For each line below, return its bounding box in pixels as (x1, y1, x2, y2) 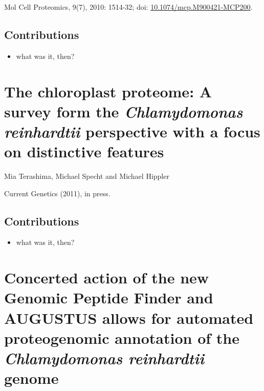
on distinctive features (4, 141, 164, 162)
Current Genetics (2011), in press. (4, 188, 111, 198)
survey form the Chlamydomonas (4, 100, 243, 122)
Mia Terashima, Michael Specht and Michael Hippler (4, 171, 169, 181)
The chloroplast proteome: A (4, 80, 212, 101)
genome (4, 367, 59, 388)
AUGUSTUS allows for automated (4, 307, 254, 328)
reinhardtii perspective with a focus (4, 120, 260, 142)
